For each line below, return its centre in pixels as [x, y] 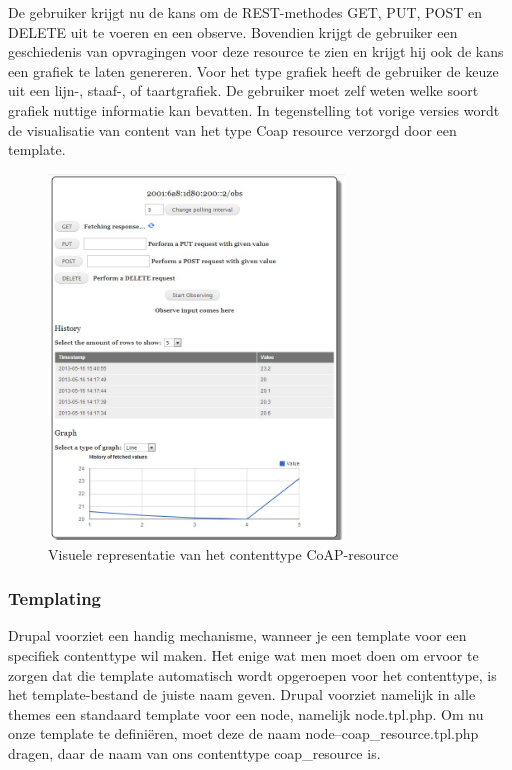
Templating [55, 598]
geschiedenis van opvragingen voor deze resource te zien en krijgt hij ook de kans [256, 51]
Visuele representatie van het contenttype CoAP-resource [223, 553]
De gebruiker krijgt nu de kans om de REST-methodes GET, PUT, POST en [245, 12]
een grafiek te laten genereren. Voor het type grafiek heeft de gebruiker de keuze [253, 70]
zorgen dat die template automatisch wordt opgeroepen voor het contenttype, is [252, 674]
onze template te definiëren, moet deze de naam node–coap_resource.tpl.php [243, 733]
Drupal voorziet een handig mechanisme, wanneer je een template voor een [237, 635]
